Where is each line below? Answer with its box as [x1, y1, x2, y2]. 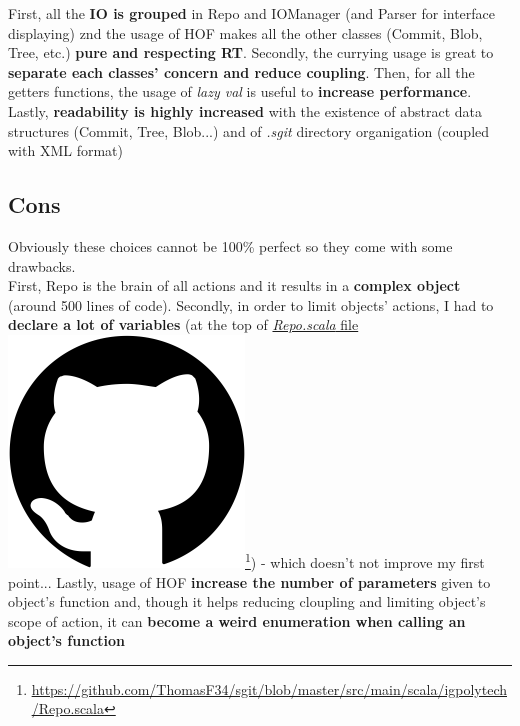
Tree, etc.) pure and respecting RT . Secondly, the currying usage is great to [8, 42, 494, 63]
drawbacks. [8, 255, 76, 276]
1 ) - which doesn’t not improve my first [245, 549, 485, 572]
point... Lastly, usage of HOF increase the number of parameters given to [8, 571, 491, 592]
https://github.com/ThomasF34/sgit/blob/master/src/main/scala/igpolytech [31, 678, 507, 699]
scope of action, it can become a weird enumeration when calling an [8, 610, 466, 631]
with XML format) [8, 140, 123, 161]
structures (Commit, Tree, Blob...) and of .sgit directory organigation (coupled [8, 120, 490, 141]
